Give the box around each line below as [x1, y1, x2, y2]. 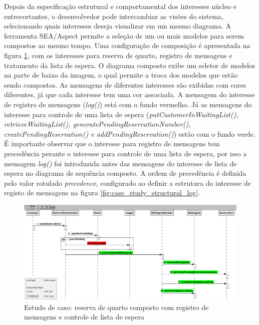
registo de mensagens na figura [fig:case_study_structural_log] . [4, 187, 200, 198]
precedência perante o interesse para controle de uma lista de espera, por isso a [4, 148, 247, 158]
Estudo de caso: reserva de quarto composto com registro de [24, 301, 209, 312]
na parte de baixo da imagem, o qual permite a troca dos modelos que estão [4, 70, 238, 80]
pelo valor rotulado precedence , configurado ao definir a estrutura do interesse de [4, 177, 251, 188]
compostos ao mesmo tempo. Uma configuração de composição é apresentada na [4, 40, 250, 51]
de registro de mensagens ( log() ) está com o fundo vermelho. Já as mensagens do [4, 99, 252, 109]
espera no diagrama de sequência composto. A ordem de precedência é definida [4, 168, 246, 178]
